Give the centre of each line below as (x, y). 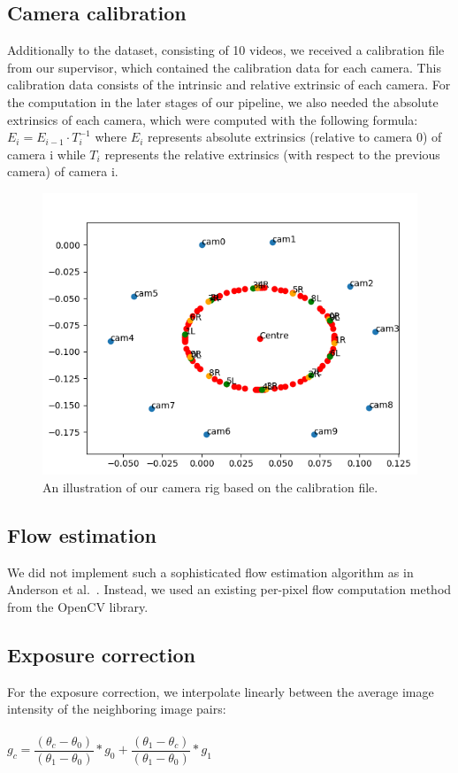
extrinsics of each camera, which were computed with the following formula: (213, 119)
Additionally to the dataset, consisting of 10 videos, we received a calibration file (226, 50)
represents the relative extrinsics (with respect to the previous (272, 154)
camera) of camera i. (63, 171)
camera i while (46, 154)
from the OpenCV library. (78, 607)
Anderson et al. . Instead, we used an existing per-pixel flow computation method (229, 589)
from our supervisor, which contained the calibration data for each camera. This (224, 67)
